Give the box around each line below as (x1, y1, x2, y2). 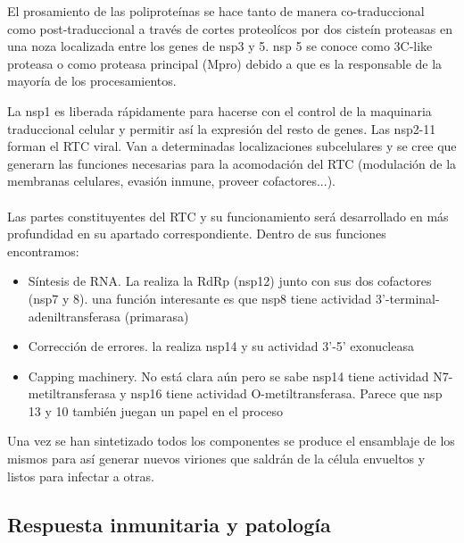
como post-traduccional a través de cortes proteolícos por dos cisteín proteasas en (7, 19, 452, 38)
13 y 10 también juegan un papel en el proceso (28, 401, 283, 420)
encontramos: (7, 241, 79, 260)
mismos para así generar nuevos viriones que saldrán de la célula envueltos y (7, 449, 426, 468)
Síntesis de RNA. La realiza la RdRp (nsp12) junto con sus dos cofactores (28, 271, 432, 290)
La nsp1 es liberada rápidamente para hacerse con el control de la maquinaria (7, 101, 432, 120)
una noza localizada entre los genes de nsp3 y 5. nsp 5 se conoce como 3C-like (7, 37, 433, 55)
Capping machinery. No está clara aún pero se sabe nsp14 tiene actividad (28, 366, 429, 385)
